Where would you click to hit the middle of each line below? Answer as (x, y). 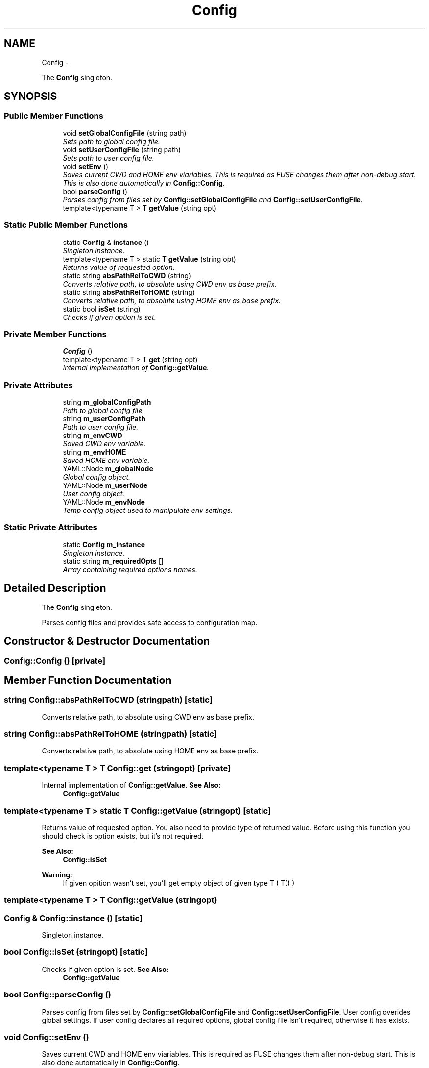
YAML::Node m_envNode (104, 502)
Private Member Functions (55, 334)
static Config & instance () (106, 242)
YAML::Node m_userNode (105, 485)
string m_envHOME (95, 452)
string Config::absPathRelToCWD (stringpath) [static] (108, 700)
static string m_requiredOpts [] (113, 561)
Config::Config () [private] (55, 661)
